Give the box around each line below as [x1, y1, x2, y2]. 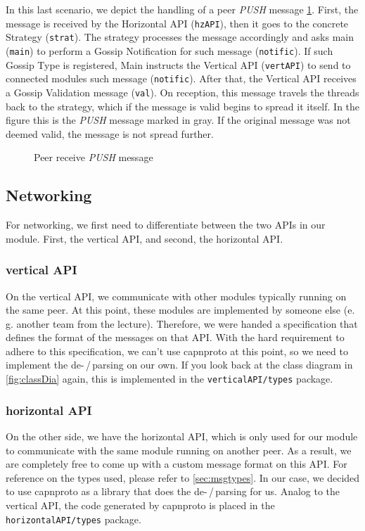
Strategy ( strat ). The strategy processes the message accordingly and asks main [6, 30, 354, 44]
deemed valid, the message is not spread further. [6, 126, 214, 141]
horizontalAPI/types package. [6, 511, 141, 526]
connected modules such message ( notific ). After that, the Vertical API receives [6, 71, 357, 86]
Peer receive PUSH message [34, 150, 153, 165]
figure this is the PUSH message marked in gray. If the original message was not [6, 113, 351, 127]
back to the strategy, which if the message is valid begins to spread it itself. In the [6, 98, 360, 113]
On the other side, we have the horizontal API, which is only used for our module [6, 428, 358, 443]
